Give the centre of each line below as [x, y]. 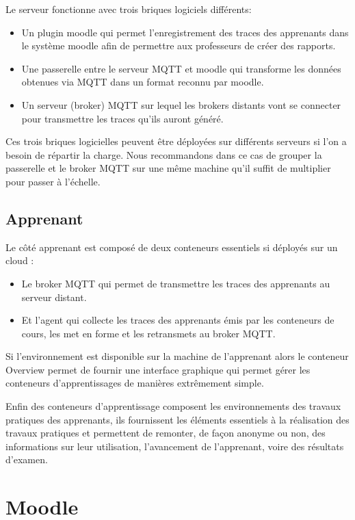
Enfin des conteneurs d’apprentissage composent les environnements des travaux [173, 406]
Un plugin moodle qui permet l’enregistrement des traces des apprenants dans [185, 32]
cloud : [20, 260]
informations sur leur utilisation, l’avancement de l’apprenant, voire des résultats [175, 446]
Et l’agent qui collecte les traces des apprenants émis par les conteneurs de [178, 320]
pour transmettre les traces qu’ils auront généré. [122, 118]
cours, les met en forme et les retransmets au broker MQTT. [148, 333]
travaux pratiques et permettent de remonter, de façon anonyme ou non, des [166, 433]
